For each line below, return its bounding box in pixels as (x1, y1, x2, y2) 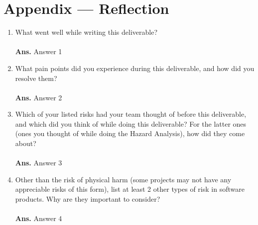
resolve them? (15, 73, 57, 83)
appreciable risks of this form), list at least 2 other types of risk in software (15, 184, 245, 194)
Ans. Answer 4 (15, 213, 62, 224)
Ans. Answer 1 (15, 46, 62, 57)
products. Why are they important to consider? (15, 194, 160, 204)
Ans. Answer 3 (15, 157, 62, 168)
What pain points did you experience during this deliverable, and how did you (15, 63, 255, 73)
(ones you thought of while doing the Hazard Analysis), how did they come (15, 128, 245, 139)
